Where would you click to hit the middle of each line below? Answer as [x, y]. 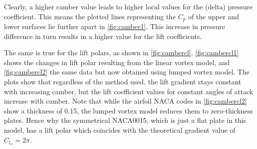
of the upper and [213, 16]
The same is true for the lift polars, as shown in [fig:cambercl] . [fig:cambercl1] [122, 53]
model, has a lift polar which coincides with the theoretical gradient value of [120, 130]
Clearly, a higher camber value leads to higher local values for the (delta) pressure [128, 6]
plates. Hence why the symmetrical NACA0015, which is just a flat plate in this [125, 120]
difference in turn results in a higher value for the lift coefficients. [103, 36]
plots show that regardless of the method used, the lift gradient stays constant [123, 82]
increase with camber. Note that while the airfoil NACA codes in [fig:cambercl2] [126, 101]
